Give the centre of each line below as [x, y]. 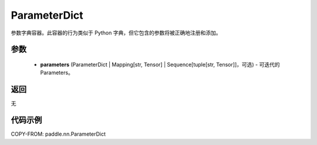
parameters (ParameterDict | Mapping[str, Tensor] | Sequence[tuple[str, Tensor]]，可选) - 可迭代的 [160, 64]
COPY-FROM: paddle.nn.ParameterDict [58, 134]
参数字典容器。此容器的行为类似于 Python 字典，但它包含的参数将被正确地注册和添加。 [116, 33]
